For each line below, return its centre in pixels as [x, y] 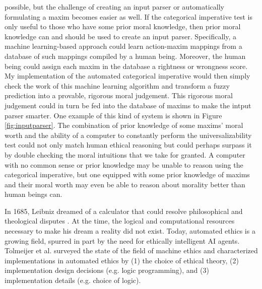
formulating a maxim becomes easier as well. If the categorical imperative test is [129, 16]
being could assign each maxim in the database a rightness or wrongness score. [126, 66]
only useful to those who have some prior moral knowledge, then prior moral [123, 26]
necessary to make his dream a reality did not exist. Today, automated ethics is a [130, 231]
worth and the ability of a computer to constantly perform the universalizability [128, 135]
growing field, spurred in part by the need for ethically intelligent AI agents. [122, 240]
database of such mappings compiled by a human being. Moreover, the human [125, 56]
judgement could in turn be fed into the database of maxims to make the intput [128, 105]
